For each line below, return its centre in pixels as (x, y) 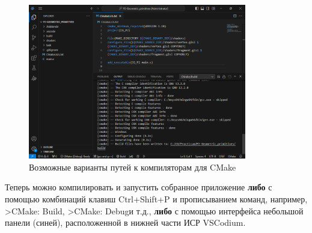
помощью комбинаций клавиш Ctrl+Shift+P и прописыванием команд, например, (156, 198)
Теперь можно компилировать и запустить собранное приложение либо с (139, 187)
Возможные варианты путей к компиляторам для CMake (133, 167)
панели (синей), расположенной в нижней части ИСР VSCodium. (125, 222)
